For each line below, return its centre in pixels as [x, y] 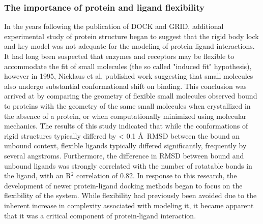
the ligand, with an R [38, 175]
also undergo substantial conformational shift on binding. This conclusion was [125, 86]
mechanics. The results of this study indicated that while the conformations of [126, 126]
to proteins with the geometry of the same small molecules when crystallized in [127, 105]
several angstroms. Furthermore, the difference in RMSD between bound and [124, 155]
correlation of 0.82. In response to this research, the [157, 175]
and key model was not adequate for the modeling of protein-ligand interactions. [129, 46]
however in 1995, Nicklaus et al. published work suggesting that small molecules [129, 76]
